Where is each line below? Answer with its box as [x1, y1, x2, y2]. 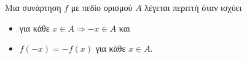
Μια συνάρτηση [5, 1, 61, 13]
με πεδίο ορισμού [71, 1, 133, 13]
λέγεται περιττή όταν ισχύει [144, 1, 242, 13]
